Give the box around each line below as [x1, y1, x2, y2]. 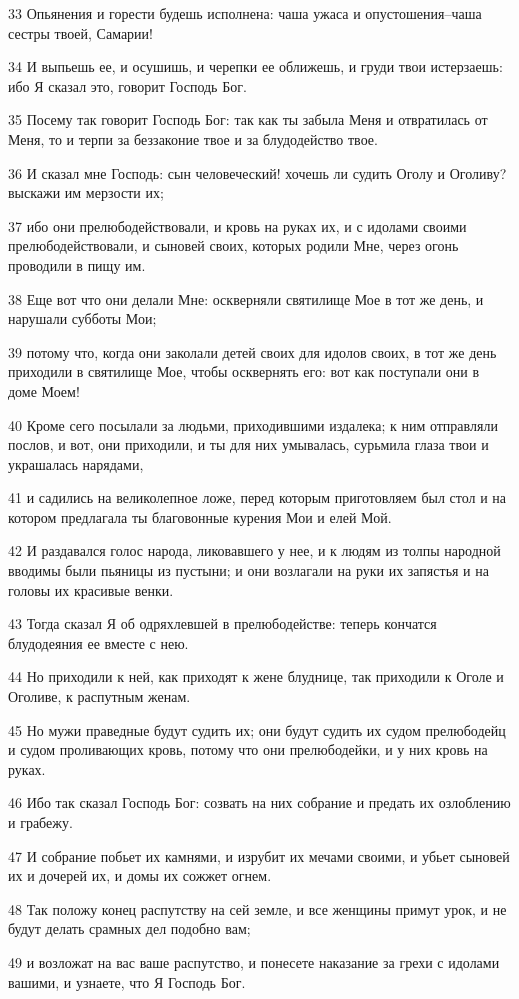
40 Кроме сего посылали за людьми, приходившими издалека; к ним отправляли [8, 414, 498, 435]
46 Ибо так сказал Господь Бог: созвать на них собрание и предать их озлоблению [8, 792, 511, 813]
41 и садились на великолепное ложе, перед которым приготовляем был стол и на [8, 487, 507, 508]
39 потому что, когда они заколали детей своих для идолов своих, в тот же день [8, 341, 497, 362]
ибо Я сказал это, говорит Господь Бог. [8, 75, 247, 96]
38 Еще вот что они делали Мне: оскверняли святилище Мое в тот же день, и [8, 288, 484, 309]
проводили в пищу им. [8, 254, 146, 275]
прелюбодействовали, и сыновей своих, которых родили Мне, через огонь [8, 235, 459, 256]
